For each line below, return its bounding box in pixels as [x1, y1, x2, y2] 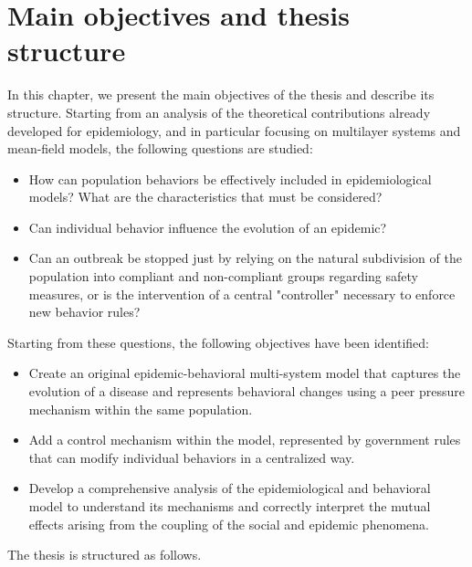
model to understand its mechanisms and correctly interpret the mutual [28, 497, 431, 515]
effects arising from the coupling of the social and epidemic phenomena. [28, 514, 429, 533]
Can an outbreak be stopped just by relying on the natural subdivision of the [28, 248, 462, 268]
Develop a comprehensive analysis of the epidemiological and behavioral [28, 478, 431, 498]
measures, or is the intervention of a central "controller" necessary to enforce [28, 284, 456, 303]
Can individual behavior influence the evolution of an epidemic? [28, 217, 387, 236]
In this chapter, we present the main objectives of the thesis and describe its [7, 85, 435, 104]
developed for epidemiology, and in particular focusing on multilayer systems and [7, 121, 461, 140]
